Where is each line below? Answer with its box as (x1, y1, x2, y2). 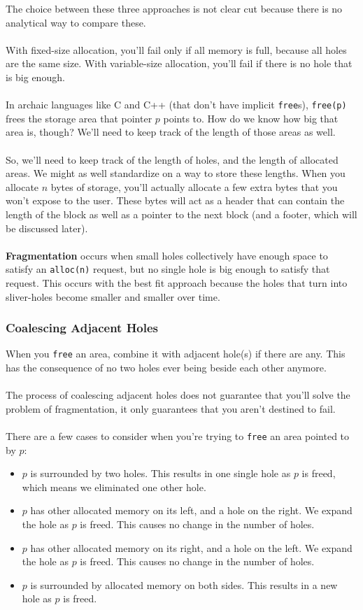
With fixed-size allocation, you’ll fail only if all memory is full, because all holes (6, 42, 347, 57)
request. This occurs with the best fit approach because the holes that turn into (6, 276, 348, 290)
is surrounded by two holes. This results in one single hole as (30, 466, 291, 481)
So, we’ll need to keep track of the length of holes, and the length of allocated (6, 152, 339, 166)
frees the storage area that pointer (6, 111, 152, 125)
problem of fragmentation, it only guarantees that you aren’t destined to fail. (6, 401, 336, 416)
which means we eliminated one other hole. (22, 479, 206, 494)
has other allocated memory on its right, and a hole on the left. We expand (30, 540, 353, 555)
